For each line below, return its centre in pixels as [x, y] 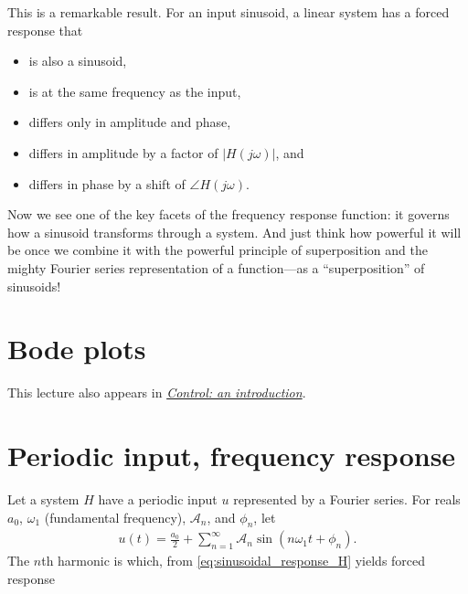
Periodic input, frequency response [232, 456]
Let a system [43, 499]
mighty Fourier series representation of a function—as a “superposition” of [216, 267]
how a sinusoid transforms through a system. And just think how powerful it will [234, 232]
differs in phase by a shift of [107, 183]
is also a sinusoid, [78, 61]
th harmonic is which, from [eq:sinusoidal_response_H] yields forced [234, 561]
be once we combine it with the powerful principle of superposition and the [218, 250]
